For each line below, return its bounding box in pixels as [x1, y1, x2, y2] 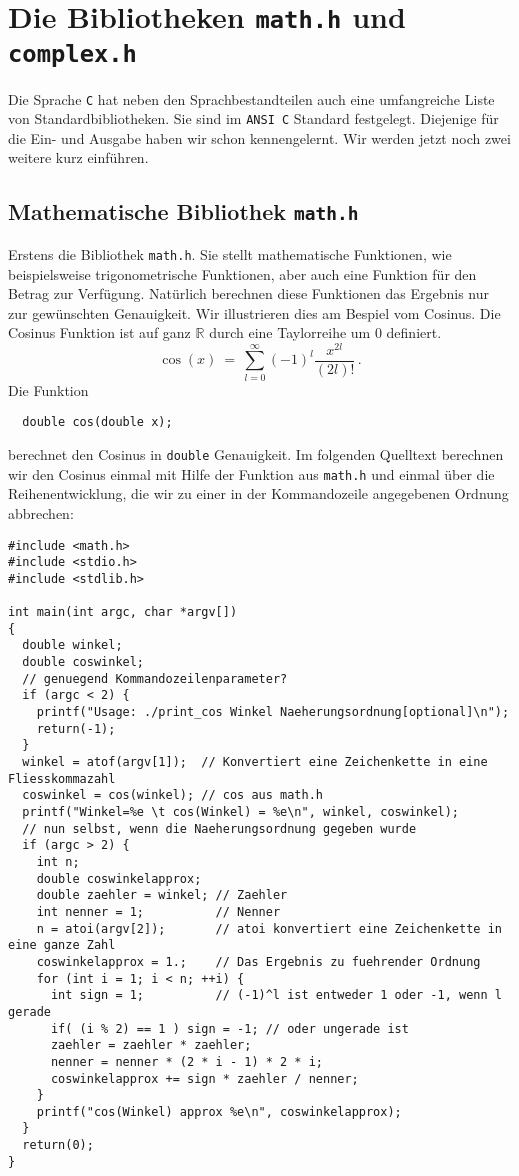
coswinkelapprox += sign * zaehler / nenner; [50, 1071, 359, 1086]
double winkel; [22, 638, 123, 653]
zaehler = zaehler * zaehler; [50, 1038, 252, 1053]
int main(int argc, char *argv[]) [8, 605, 238, 620]
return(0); [22, 1138, 94, 1153]
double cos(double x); [22, 415, 173, 430]
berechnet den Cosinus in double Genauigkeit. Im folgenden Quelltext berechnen [8, 444, 504, 464]
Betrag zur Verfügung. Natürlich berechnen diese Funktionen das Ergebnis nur [8, 283, 490, 304]
